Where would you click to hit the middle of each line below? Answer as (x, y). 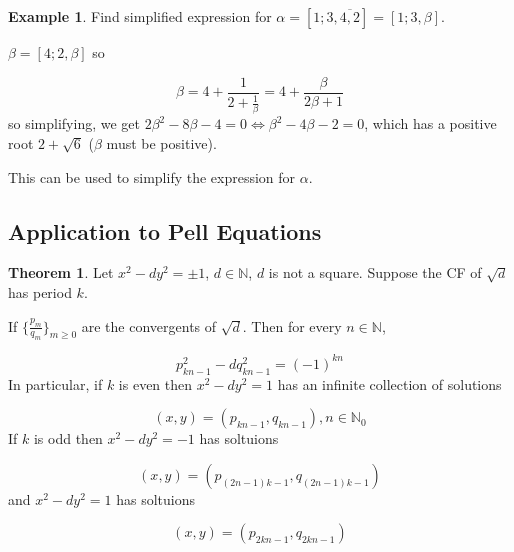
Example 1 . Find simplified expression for (140, 16)
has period (40, 291)
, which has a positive (430, 123)
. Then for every (292, 325)
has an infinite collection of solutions (389, 383)
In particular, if (55, 383)
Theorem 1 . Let (61, 272)
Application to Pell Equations (165, 230)
